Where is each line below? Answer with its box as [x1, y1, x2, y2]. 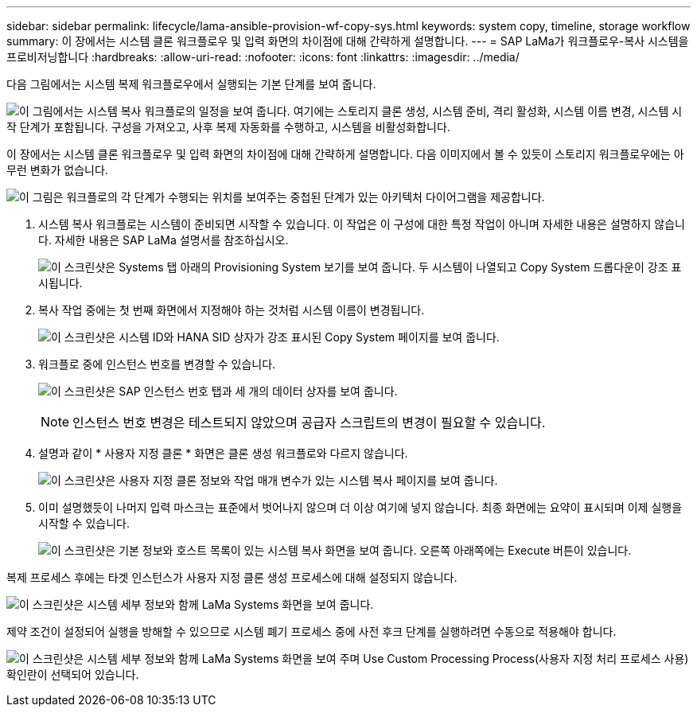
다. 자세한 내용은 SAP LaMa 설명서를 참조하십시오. [38, 233, 289, 247]
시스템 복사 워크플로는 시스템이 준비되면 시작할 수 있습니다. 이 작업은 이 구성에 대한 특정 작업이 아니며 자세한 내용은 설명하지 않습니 [38, 217, 686, 231]
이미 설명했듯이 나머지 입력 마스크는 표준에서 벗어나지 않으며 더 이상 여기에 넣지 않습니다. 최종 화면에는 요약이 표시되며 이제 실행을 [38, 501, 683, 514]
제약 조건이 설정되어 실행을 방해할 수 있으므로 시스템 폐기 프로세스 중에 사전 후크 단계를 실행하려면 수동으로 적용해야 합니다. [6, 625, 617, 638]
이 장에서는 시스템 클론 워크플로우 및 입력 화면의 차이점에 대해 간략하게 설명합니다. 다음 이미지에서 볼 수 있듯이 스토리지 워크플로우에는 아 [6, 147, 684, 161]
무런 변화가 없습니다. [6, 163, 108, 177]
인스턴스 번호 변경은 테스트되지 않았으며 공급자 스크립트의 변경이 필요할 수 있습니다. [72, 415, 546, 431]
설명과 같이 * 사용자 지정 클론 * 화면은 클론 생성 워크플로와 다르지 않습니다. [38, 446, 408, 460]
